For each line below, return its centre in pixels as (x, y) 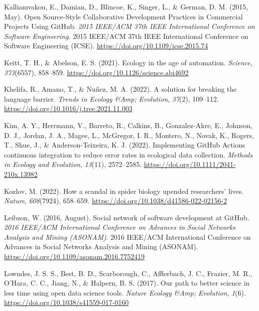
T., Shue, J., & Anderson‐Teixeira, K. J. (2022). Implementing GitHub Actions (125, 145)
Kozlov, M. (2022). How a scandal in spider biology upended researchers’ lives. (124, 191)
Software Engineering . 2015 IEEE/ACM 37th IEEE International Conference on (126, 36)
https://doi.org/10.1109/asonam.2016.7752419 (74, 256)
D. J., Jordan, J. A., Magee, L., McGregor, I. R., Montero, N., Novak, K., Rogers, (129, 135)
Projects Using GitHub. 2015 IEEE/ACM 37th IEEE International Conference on (129, 26)
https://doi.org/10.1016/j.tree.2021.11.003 (68, 108)
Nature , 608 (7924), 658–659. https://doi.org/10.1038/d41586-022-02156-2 (116, 201)
